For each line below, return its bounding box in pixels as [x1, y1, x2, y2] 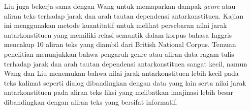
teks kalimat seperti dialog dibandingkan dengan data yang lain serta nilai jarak [4, 77, 246, 88]
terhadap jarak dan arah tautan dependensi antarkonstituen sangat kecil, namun [4, 58, 247, 68]
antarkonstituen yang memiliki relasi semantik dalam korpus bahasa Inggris [4, 29, 232, 40]
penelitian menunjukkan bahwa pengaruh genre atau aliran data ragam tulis [4, 48, 234, 59]
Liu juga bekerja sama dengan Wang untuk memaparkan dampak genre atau [4, 1, 236, 11]
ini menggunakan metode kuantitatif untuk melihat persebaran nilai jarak [4, 20, 227, 30]
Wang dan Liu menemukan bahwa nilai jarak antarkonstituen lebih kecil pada [4, 68, 239, 78]
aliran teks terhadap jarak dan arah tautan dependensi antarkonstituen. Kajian [4, 10, 244, 21]
